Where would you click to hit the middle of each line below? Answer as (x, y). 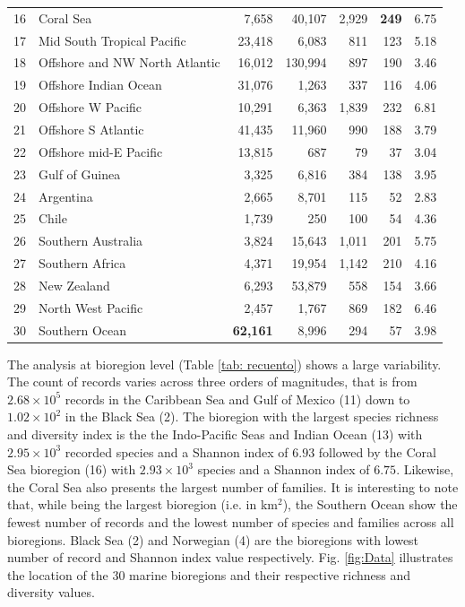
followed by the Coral (377, 451)
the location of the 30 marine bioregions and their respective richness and (209, 574)
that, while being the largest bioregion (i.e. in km (142, 504)
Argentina (66, 196)
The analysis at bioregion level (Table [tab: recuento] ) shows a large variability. (224, 364)
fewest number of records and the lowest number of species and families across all (231, 522)
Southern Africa (82, 263)
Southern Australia (91, 241)
